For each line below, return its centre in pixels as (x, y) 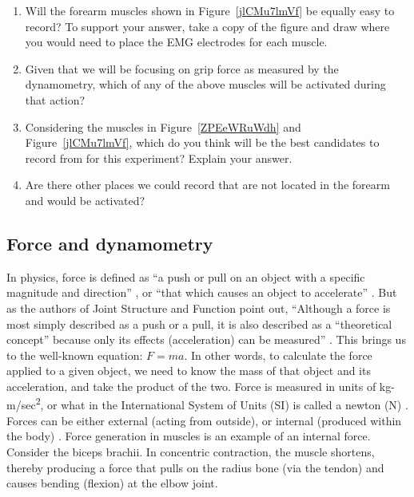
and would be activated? (85, 200)
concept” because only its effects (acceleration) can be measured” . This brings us (206, 339)
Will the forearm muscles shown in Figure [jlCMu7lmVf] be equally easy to (210, 10)
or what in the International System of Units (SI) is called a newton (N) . (228, 405)
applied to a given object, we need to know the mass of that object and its (189, 371)
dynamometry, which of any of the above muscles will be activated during (205, 84)
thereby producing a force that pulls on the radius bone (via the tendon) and (195, 467)
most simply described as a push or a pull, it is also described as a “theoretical (199, 323)
